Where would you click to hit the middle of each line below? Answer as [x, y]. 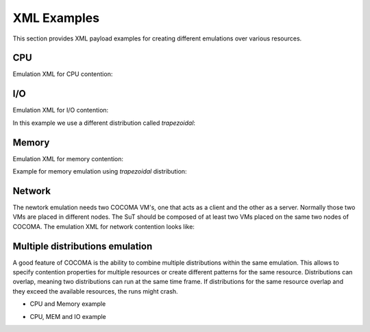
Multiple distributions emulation [83, 246]
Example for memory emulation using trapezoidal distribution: [100, 171]
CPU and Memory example [68, 304]
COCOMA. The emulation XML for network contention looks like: [104, 226]
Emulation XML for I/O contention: [61, 110]
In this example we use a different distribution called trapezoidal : [104, 123]
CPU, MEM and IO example [68, 316]
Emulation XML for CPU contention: [63, 74]
